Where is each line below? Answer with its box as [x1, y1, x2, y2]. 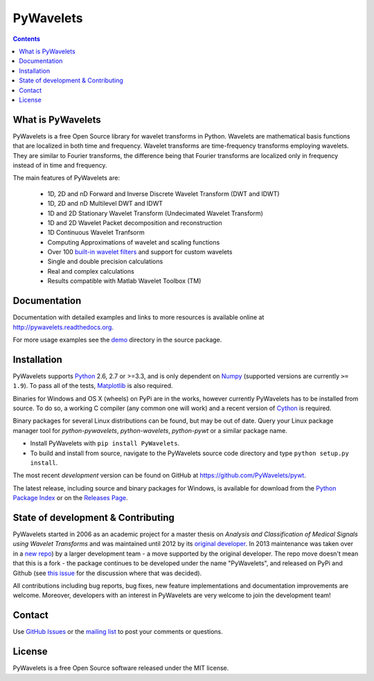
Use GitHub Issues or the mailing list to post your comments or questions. [12, 628, 223, 636]
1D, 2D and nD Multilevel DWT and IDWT [47, 200, 163, 208]
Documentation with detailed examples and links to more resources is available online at [12, 313, 265, 321]
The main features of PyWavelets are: [12, 174, 121, 182]
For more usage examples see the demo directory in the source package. [12, 335, 222, 344]
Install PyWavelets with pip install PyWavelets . [30, 439, 180, 448]
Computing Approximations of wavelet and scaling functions [47, 238, 220, 246]
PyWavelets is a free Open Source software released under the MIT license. [12, 664, 229, 672]
